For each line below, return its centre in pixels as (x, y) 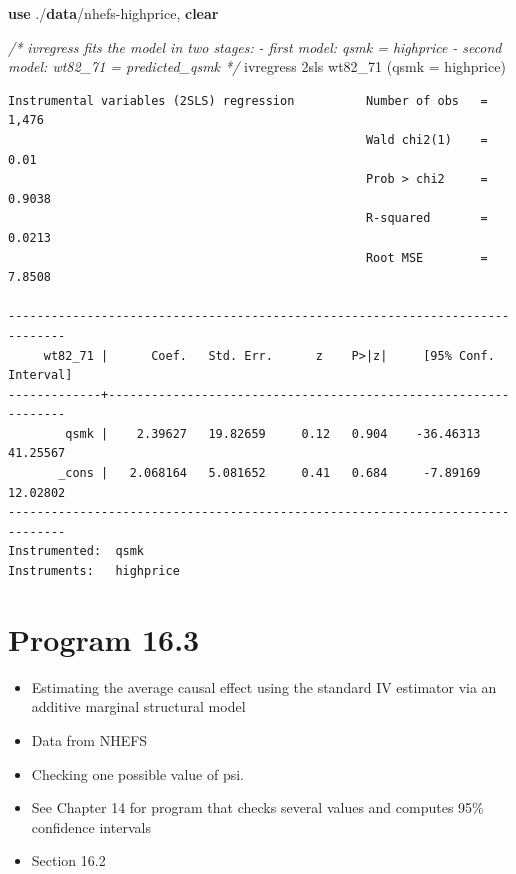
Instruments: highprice (94, 571)
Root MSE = (426, 257)
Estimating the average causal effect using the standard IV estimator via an (264, 686)
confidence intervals (91, 826)
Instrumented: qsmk (76, 551)
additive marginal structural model (138, 706)
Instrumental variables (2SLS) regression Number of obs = (248, 100)
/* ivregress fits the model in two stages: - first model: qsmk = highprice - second (255, 46)
